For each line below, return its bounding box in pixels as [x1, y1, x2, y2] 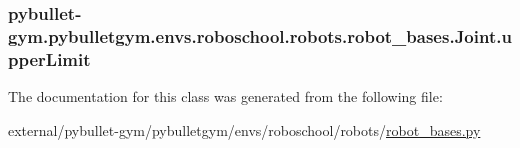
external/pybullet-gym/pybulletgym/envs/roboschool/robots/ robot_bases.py [8, 119, 481, 140]
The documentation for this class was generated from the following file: [8, 86, 443, 107]
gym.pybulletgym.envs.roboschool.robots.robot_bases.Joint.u [8, 23, 512, 48]
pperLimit [8, 46, 91, 71]
